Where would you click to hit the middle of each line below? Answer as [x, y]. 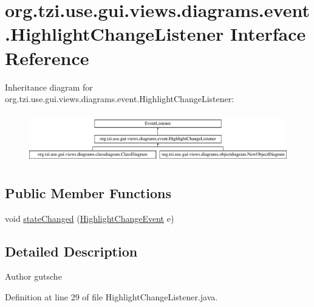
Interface [268, 34]
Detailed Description [71, 251]
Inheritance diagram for [49, 87]
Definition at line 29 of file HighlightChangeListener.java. [111, 296]
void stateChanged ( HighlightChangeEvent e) [90, 218]
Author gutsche [33, 276]
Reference [47, 57]
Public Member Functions [88, 192]
